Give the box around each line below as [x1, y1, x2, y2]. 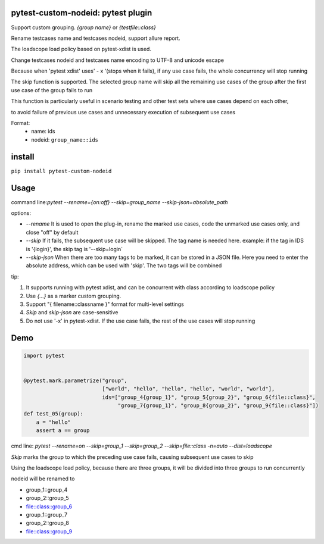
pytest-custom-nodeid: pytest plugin [11, 8, 152, 18]
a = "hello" [36, 418, 71, 426]
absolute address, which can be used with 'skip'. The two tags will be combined [26, 262, 222, 269]
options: [11, 210, 32, 217]
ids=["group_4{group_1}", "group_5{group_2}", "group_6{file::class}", [102, 393, 316, 401]
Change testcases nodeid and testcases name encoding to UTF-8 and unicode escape [11, 57, 225, 64]
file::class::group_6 [26, 503, 73, 510]
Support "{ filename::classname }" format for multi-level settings [26, 301, 184, 308]
